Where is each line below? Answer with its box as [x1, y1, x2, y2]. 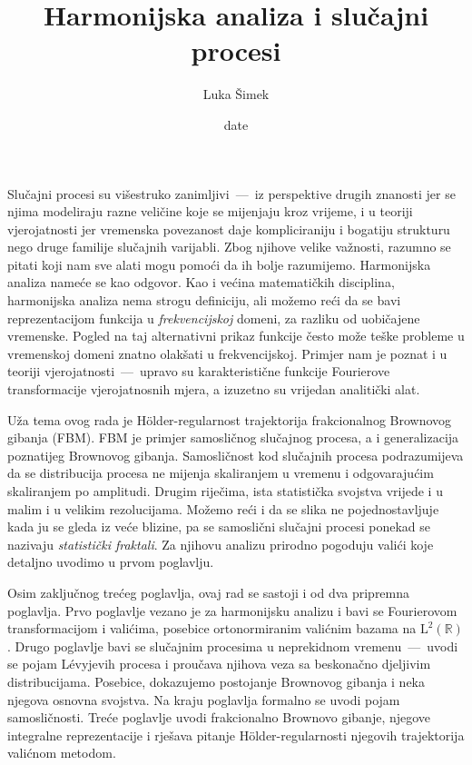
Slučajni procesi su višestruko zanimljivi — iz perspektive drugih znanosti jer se [7, 184, 456, 203]
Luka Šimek [202, 84, 270, 104]
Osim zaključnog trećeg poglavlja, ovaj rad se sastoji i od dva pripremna [7, 582, 410, 601]
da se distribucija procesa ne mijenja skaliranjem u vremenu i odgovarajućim [7, 463, 434, 482]
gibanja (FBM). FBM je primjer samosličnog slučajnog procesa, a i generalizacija [7, 428, 459, 447]
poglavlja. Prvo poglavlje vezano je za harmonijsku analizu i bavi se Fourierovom [7, 601, 457, 620]
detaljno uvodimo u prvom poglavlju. [7, 552, 214, 571]
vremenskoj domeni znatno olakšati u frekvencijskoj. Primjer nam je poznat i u [7, 343, 447, 363]
